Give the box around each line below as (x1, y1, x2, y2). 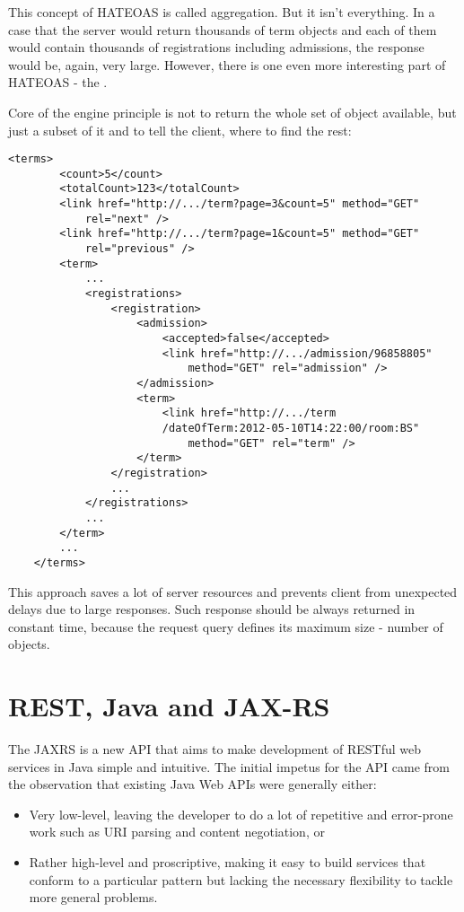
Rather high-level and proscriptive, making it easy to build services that (29, 853, 426, 871)
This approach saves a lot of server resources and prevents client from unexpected (8, 582, 458, 601)
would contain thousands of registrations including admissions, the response (8, 38, 425, 57)
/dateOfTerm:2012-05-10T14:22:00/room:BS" (162, 421, 420, 434)
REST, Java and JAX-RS (8, 688, 330, 724)
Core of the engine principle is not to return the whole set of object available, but (8, 102, 457, 121)
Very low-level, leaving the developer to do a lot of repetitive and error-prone (29, 804, 453, 823)
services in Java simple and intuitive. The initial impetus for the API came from (8, 757, 450, 776)
